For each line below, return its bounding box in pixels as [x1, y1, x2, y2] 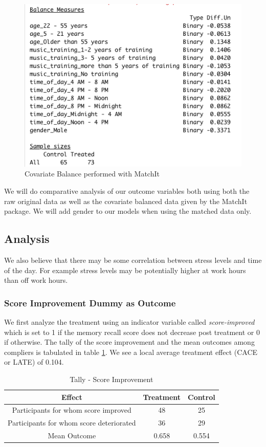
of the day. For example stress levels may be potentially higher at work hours [4, 264, 246, 275]
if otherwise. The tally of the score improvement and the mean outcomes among [4, 337, 255, 347]
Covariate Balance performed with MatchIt [25, 168, 160, 179]
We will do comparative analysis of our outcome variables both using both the [4, 185, 250, 196]
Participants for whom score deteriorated [8, 417, 136, 428]
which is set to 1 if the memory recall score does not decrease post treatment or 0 [4, 326, 260, 337]
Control [188, 391, 215, 402]
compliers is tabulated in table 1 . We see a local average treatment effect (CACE [4, 346, 258, 357]
